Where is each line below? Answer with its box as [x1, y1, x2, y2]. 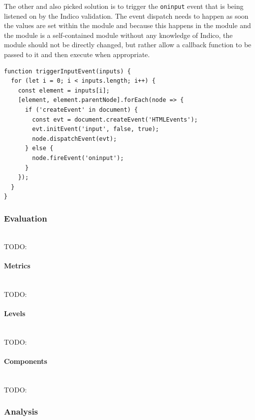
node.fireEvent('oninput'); [32, 154, 124, 162]
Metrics [4, 260, 31, 270]
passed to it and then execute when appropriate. [4, 49, 150, 60]
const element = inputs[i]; [18, 87, 110, 94]
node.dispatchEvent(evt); [32, 135, 117, 142]
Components [4, 355, 47, 366]
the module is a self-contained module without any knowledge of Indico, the [4, 30, 233, 40]
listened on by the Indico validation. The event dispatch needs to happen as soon [4, 10, 249, 21]
